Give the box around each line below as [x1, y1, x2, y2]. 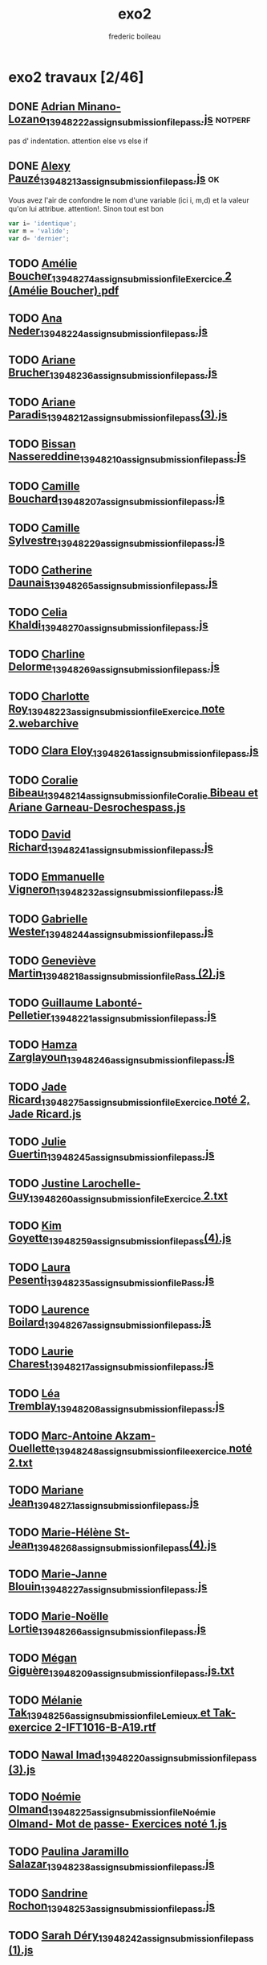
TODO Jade [8, 1079, 67, 1094]
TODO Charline [8, 647, 86, 661]
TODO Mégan [8, 1651, 78, 1665]
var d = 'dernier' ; [8, 234, 70, 242]
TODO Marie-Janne [8, 1568, 107, 1581]
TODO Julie [8, 1135, 67, 1149]
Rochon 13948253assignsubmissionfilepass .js [8, 1899, 215, 1915]
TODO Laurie [8, 1345, 74, 1359]
